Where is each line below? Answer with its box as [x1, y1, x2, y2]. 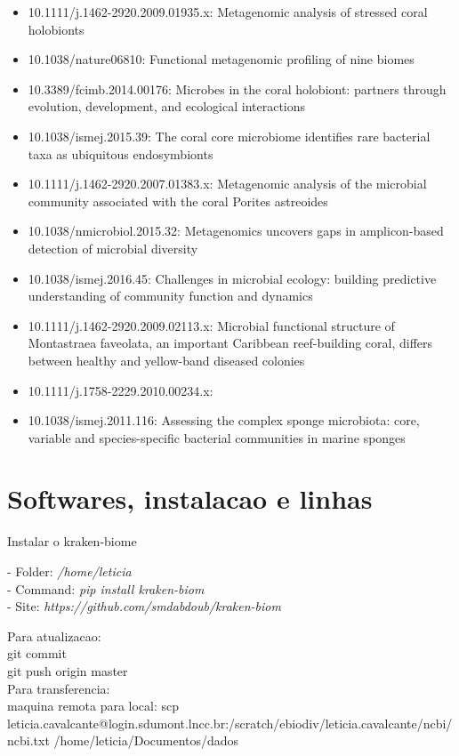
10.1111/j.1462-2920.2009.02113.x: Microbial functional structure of [28, 316, 395, 334]
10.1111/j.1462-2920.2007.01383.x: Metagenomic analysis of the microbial [28, 174, 427, 193]
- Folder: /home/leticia [7, 562, 132, 580]
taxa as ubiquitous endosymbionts [28, 144, 213, 163]
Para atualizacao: [7, 626, 101, 645]
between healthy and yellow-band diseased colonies [28, 350, 305, 369]
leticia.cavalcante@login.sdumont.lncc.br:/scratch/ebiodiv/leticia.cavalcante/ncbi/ [7, 713, 453, 732]
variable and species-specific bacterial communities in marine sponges [28, 428, 406, 446]
